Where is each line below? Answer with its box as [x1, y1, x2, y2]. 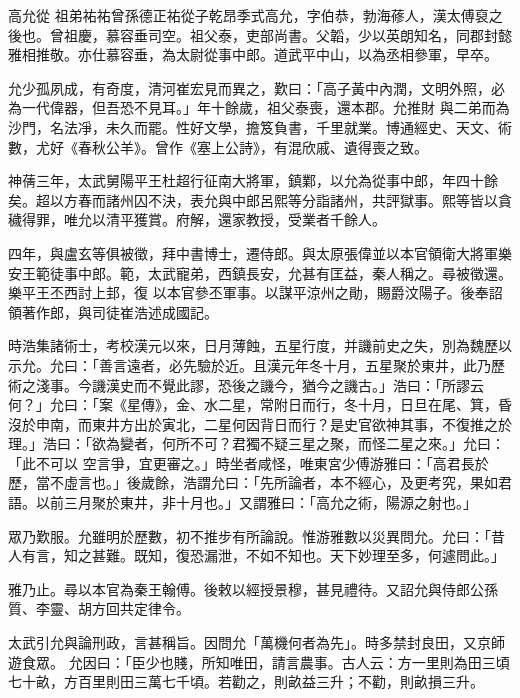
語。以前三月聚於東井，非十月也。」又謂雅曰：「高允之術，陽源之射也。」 [8, 492, 477, 513]
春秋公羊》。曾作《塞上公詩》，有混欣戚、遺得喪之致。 [77, 136, 428, 157]
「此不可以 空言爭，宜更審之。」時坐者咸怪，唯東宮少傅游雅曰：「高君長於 [8, 452, 489, 473]
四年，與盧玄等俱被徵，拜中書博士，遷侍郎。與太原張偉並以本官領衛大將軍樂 [8, 242, 512, 263]
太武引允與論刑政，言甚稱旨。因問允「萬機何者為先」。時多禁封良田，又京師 [8, 632, 505, 653]
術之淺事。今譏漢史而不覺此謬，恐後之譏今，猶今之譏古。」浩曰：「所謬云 [8, 374, 484, 395]
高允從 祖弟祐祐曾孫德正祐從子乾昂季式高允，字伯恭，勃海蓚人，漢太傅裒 [8, 5, 489, 25]
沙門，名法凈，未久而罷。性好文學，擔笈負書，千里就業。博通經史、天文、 [8, 116, 498, 137]
